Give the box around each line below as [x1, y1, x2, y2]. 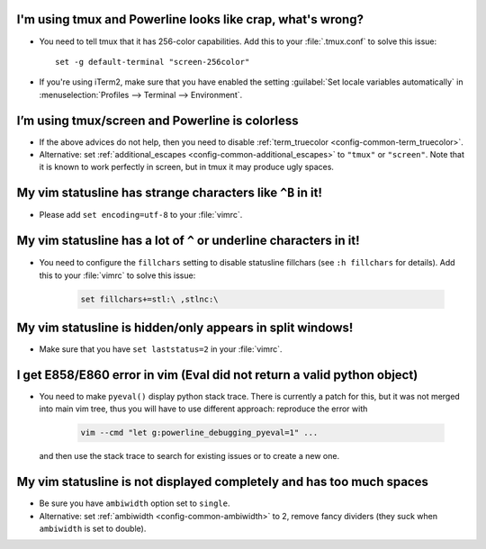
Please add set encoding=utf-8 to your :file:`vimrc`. [39, 210, 243, 220]
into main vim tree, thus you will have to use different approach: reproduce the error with [39, 403, 368, 414]
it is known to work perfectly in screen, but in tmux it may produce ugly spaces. [39, 162, 335, 173]
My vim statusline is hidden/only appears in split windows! [16, 319, 354, 335]
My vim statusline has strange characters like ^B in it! [16, 185, 323, 201]
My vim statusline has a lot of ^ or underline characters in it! [16, 233, 360, 248]
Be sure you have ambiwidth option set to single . [39, 498, 230, 508]
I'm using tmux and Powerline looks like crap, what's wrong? [16, 12, 364, 27]
